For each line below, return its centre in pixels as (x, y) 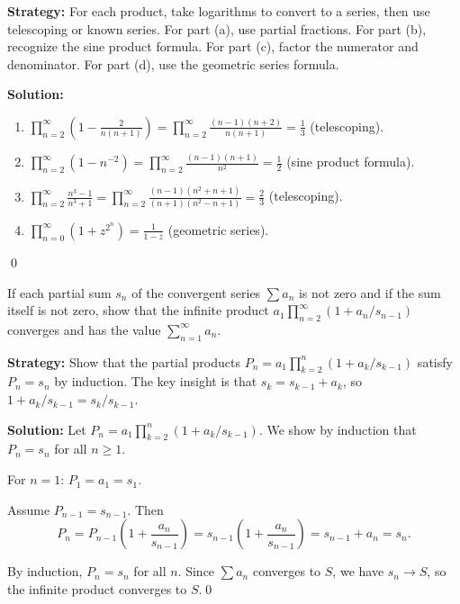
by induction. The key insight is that (156, 381)
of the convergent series (196, 292)
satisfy (435, 361)
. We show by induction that (338, 429)
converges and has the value (84, 329)
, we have (358, 571)
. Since (196, 571)
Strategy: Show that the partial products (124, 361)
